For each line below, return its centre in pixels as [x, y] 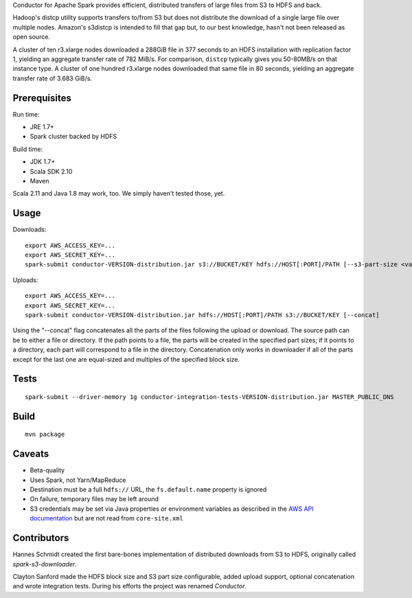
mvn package [45, 435]
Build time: [28, 149]
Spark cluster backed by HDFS [73, 137]
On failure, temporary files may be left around [94, 499]
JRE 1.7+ [42, 127]
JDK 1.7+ [43, 162]
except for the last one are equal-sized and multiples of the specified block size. [126, 359]
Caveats [31, 454]
